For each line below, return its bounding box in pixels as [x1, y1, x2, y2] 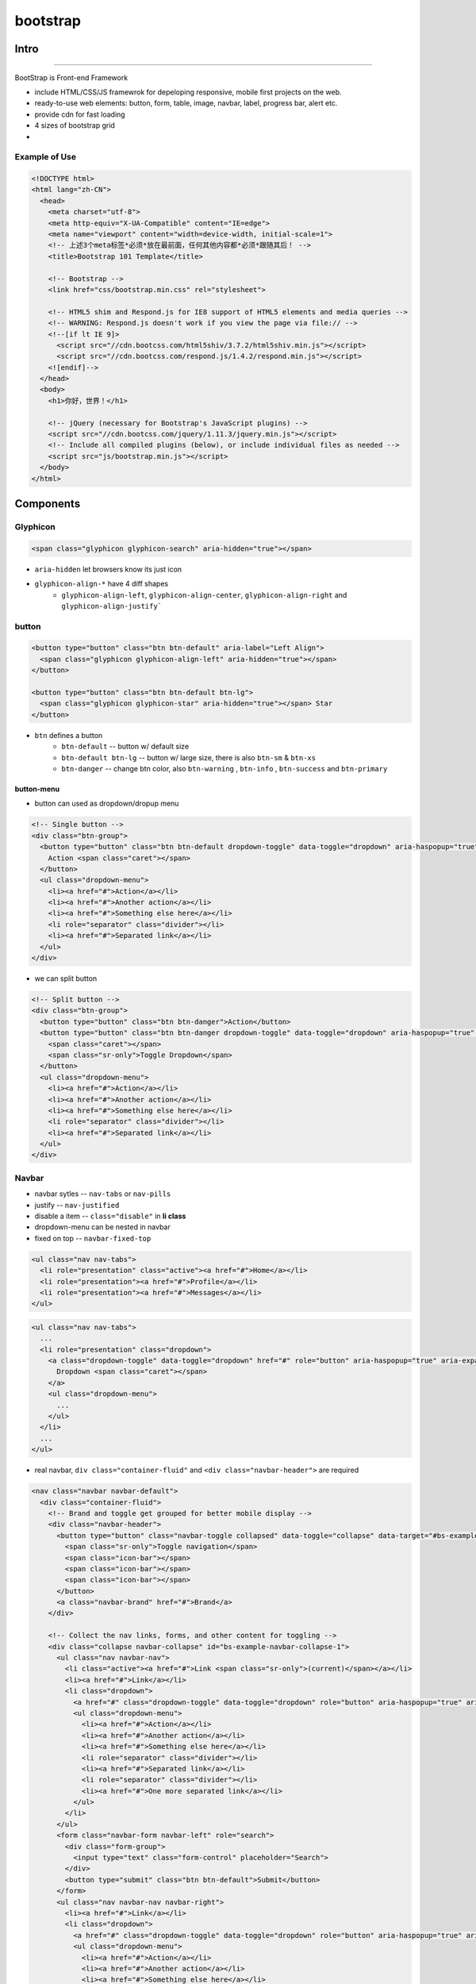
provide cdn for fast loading [34, 110, 126, 119]
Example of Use [14, 152, 77, 163]
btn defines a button [34, 730, 103, 740]
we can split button [34, 974, 98, 983]
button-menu [14, 784, 59, 794]
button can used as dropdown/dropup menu [34, 798, 179, 809]
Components [14, 497, 81, 511]
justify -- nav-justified [34, 1200, 120, 1209]
